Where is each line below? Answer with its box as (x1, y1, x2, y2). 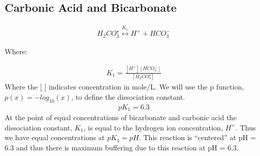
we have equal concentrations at (5, 132, 105, 143)
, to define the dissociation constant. (71, 91, 185, 102)
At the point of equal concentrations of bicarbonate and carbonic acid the (5, 112, 237, 123)
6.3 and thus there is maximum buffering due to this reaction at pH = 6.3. (5, 142, 239, 152)
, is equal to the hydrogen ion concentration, (83, 122, 223, 132)
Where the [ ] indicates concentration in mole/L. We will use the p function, (5, 81, 244, 92)
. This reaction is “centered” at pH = (138, 132, 256, 143)
